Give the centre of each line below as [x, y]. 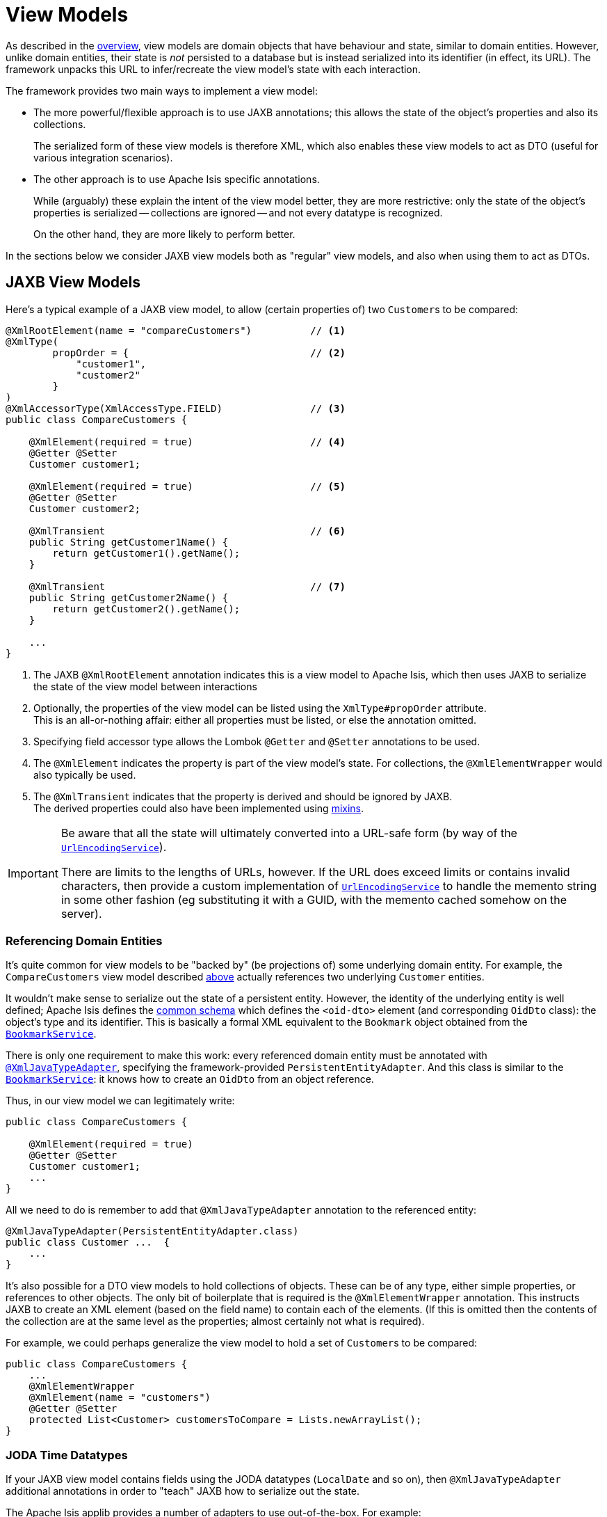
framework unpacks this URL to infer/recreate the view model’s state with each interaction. [213, 69]
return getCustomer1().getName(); [146, 553]
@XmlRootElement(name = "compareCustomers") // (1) [176, 330]
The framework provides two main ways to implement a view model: [162, 90]
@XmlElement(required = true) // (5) [187, 486]
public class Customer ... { [88, 1242]
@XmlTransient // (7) [187, 586]
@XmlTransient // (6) [187, 531]
